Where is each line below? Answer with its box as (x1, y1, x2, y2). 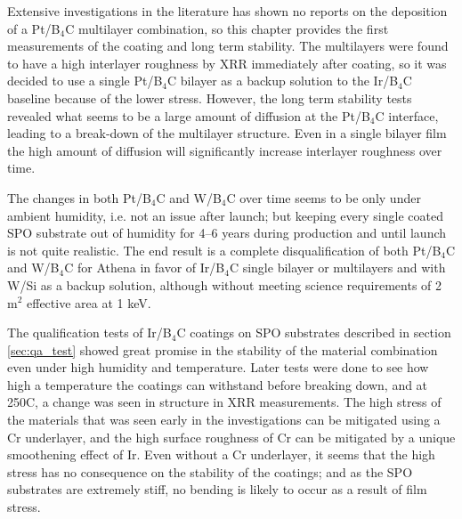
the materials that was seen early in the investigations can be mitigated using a (7, 410, 441, 429)
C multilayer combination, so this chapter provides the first (65, 19, 389, 37)
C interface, (375, 106, 439, 125)
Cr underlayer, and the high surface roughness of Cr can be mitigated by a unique (7, 427, 456, 446)
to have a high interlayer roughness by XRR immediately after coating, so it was (7, 53, 447, 72)
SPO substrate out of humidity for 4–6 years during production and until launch (7, 223, 447, 242)
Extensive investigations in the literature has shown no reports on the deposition (7, 2, 448, 20)
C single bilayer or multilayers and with (229, 258, 446, 277)
